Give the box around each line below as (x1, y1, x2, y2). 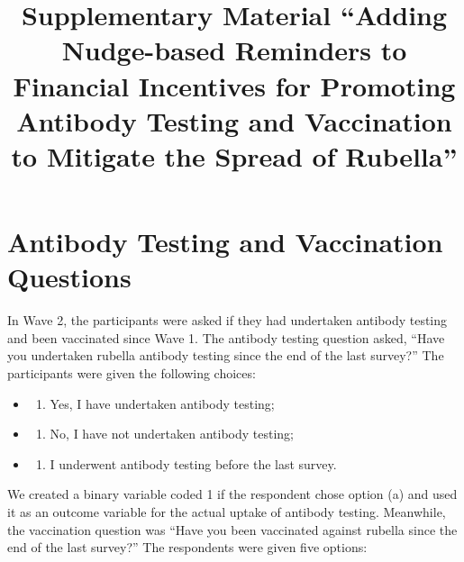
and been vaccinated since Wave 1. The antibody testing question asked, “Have (7, 328, 445, 347)
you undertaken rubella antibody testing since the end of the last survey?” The (7, 346, 444, 365)
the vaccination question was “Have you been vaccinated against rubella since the (7, 520, 458, 539)
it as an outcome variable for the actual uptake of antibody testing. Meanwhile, (7, 503, 446, 521)
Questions (7, 258, 132, 295)
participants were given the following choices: (7, 364, 256, 383)
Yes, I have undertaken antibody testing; (50, 394, 275, 412)
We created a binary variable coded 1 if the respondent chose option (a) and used (7, 485, 458, 503)
